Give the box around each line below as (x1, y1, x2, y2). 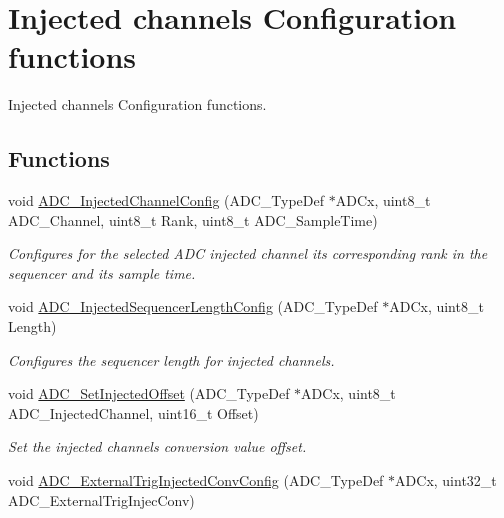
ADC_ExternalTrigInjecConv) (8, 489, 195, 510)
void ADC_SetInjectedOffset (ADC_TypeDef (8, 383, 290, 404)
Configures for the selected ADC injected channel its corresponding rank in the (8, 243, 488, 264)
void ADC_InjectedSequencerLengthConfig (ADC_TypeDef (8, 296, 378, 317)
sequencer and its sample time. (8, 262, 196, 283)
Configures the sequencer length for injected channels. (8, 349, 335, 370)
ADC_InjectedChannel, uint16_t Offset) (8, 402, 259, 423)
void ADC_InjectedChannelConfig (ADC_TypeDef (8, 190, 325, 211)
